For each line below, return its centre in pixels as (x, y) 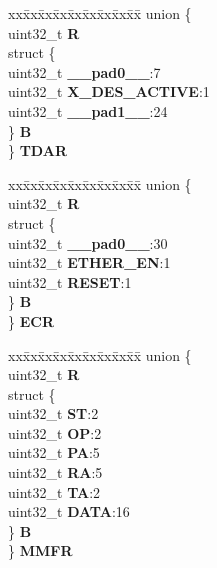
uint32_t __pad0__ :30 (88, 242)
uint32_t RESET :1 (70, 281)
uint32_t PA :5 (54, 452)
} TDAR (38, 150)
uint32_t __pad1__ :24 (88, 110)
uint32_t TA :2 (54, 491)
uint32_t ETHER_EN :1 (89, 262)
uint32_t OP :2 (55, 432)
